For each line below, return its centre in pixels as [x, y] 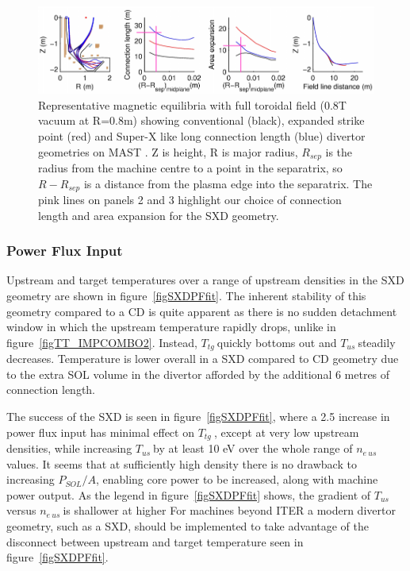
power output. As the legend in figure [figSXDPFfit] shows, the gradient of [189, 494]
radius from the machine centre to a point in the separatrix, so [190, 167]
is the [339, 151]
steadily [377, 342]
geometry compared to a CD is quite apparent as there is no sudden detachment [202, 311]
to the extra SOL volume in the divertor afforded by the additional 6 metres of [198, 374]
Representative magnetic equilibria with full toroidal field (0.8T [192, 104]
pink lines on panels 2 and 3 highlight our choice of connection [190, 200]
